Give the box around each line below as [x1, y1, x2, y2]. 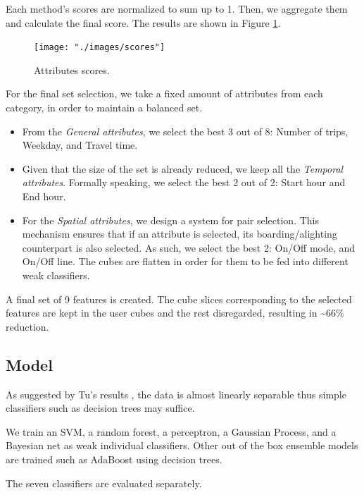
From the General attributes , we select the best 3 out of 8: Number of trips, [22, 123, 349, 138]
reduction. [6, 319, 49, 334]
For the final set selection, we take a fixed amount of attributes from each [6, 86, 323, 101]
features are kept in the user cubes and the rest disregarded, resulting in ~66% [6, 305, 344, 320]
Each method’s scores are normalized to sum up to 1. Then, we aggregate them [6, 1, 348, 16]
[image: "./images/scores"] [34, 42, 165, 53]
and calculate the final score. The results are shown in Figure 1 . [6, 15, 281, 30]
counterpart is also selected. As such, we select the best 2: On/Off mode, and [22, 240, 356, 255]
